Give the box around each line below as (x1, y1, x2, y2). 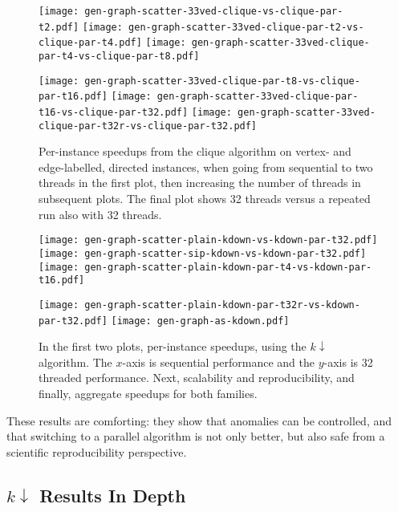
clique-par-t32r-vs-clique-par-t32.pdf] (39, 120, 258, 132)
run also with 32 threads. (39, 205, 162, 222)
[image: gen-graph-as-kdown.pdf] (111, 315, 290, 327)
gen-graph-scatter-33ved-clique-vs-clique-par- (84, 6, 343, 17)
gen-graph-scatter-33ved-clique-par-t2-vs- (128, 21, 364, 33)
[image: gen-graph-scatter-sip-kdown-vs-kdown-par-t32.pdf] (39, 247, 367, 259)
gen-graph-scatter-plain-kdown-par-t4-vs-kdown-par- (84, 261, 372, 273)
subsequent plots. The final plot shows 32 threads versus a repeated (39, 190, 371, 207)
